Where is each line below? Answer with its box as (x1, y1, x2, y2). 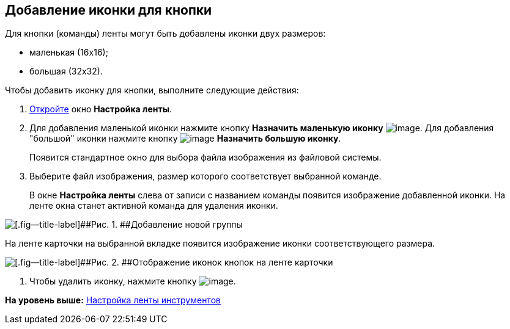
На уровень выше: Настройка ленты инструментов (5, 295, 221, 306)
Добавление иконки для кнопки (5, 2, 212, 18)
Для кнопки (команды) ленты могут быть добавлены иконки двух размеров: (5, 28, 326, 39)
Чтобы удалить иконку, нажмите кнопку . (29, 276, 236, 287)
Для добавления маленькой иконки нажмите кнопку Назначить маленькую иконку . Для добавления (29, 123, 494, 134)
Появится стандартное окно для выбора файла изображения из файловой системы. (29, 152, 382, 163)
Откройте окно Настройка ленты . (29, 104, 172, 115)
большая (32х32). (29, 66, 103, 77)
